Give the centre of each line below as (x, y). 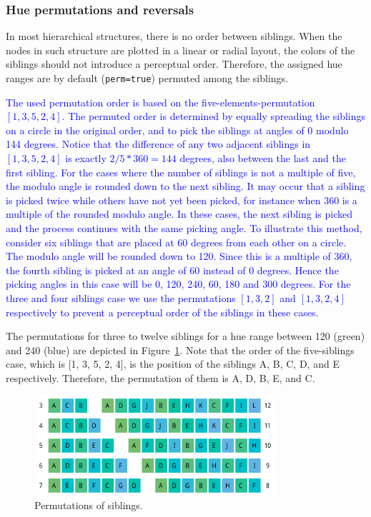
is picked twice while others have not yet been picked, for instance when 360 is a (182, 200)
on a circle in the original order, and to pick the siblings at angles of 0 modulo (177, 130)
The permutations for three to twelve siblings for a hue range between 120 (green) (185, 336)
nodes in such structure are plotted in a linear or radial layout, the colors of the (180, 50)
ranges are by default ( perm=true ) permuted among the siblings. (147, 78)
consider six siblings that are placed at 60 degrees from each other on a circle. (176, 242)
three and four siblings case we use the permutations (121, 297)
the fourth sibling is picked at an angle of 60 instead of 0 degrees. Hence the (172, 270)
